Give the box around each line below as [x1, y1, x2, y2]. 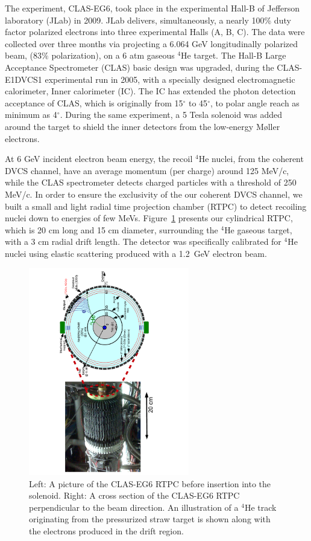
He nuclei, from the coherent [198, 152, 304, 165]
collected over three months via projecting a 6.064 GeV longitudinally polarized [5, 37, 298, 50]
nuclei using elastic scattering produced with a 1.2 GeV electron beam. [5, 247, 267, 259]
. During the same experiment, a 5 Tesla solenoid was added [60, 108, 283, 121]
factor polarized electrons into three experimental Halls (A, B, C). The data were [5, 25, 305, 38]
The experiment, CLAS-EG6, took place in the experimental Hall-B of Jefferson [5, 2, 300, 14]
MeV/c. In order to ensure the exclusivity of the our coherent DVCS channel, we [5, 187, 303, 200]
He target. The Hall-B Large [181, 49, 286, 62]
